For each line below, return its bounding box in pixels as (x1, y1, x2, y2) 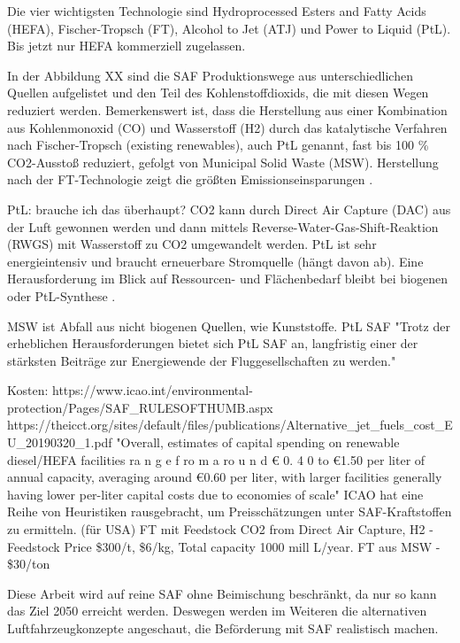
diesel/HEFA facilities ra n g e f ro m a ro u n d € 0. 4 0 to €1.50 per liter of (7, 450, 425, 469)
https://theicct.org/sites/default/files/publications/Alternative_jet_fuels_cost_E (7, 415, 453, 434)
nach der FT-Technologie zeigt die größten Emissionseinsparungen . (7, 170, 373, 189)
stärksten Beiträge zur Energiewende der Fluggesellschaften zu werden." (7, 351, 396, 369)
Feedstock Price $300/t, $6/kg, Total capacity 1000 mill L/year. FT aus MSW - (7, 537, 441, 555)
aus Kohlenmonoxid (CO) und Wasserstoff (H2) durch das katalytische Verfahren (7, 118, 448, 136)
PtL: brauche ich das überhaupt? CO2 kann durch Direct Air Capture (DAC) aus (7, 199, 451, 218)
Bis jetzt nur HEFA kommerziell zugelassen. (7, 36, 246, 55)
